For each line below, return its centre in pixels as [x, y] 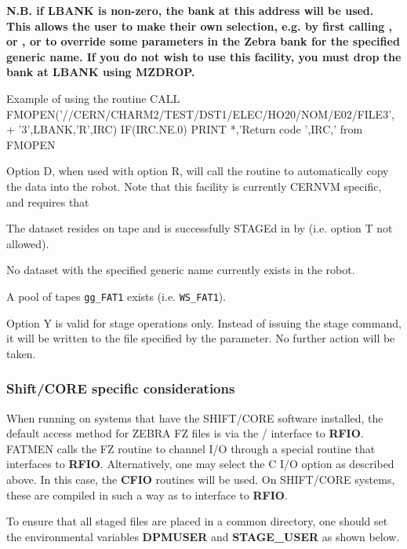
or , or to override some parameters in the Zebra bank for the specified [203, 41]
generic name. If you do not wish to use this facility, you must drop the [204, 56]
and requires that [48, 201]
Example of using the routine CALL [93, 98]
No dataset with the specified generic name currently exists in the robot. [181, 270]
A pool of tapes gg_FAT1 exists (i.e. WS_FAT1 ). [116, 296]
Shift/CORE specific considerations [121, 388]
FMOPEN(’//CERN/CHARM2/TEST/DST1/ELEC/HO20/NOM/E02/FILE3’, [200, 113]
